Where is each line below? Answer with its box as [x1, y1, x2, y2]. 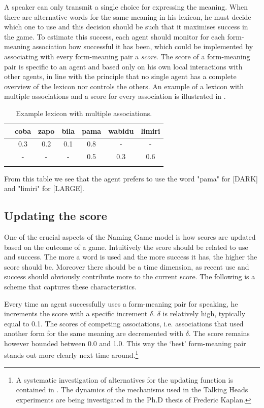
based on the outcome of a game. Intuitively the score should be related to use [4, 241, 248, 252]
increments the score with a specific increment [4, 308, 148, 319]
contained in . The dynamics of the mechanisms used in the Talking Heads [16, 384, 248, 395]
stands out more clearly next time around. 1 [4, 348, 139, 360]
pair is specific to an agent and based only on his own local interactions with [4, 61, 243, 71]
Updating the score [4, 208, 107, 224]
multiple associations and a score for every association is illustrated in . [4, 91, 226, 101]
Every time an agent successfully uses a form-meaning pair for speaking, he [4, 298, 238, 309]
